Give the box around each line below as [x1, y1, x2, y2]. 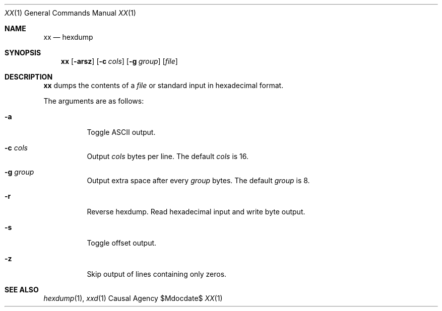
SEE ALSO [5, 285, 39, 294]
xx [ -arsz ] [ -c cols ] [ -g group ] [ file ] [60, 57, 178, 65]
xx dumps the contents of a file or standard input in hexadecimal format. [43, 81, 284, 90]
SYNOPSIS [5, 48, 41, 57]
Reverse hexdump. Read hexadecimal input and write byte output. [87, 207, 305, 216]
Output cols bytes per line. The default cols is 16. [87, 152, 249, 161]
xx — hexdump [43, 33, 93, 41]
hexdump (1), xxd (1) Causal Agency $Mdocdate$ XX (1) [43, 294, 223, 302]
